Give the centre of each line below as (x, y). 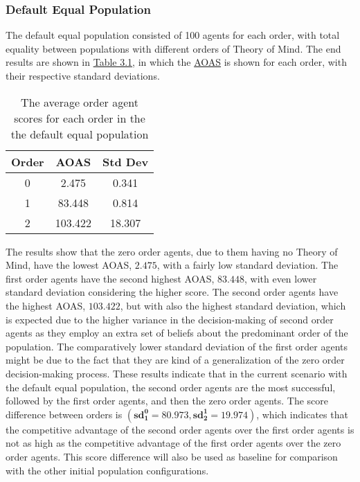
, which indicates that (302, 414)
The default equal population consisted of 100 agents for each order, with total (173, 35)
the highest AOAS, (46, 305)
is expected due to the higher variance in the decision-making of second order (170, 319)
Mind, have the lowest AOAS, (69, 265)
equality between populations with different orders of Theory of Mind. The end (173, 48)
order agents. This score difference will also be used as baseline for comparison (172, 456)
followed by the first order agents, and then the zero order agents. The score (167, 401)
